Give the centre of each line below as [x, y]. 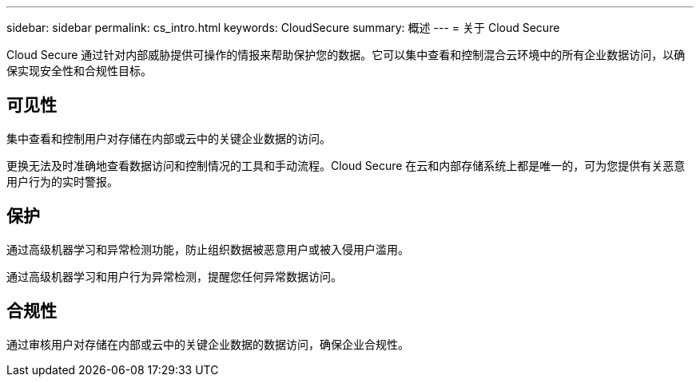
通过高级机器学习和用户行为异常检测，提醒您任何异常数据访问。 [174, 276]
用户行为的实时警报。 [62, 181]
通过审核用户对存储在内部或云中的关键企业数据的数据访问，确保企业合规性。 [208, 344]
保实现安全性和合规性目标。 [79, 71]
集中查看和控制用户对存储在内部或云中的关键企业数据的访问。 [169, 138]
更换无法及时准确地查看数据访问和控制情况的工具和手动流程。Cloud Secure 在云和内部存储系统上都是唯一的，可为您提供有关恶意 [346, 165]
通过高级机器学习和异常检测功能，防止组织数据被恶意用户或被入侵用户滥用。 [208, 249]
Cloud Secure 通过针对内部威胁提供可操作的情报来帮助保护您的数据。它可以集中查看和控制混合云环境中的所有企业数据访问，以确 [346, 55]
